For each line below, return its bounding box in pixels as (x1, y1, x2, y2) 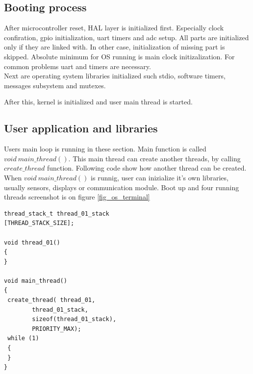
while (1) (7, 335, 39, 342)
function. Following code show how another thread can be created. (47, 163, 247, 173)
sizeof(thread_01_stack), (32, 316, 117, 323)
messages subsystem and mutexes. (4, 80, 106, 90)
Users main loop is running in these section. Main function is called (4, 144, 206, 154)
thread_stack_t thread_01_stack (4, 210, 109, 217)
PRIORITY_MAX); (32, 325, 81, 332)
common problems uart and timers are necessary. (4, 61, 151, 71)
